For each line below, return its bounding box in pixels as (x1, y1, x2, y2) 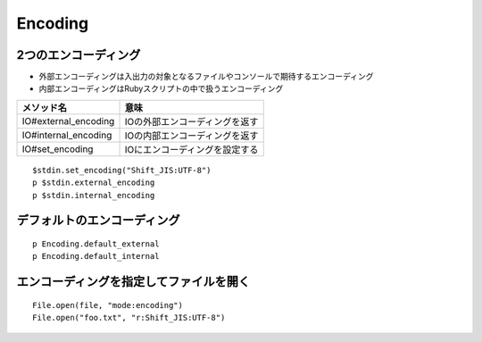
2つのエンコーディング (16, 47, 141, 63)
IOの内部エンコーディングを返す (124, 129, 259, 142)
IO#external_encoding (21, 114, 115, 127)
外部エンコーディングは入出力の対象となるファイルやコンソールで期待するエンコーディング (38, 71, 374, 82)
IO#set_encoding (21, 143, 94, 155)
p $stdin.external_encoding (32, 178, 155, 188)
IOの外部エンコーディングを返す (124, 115, 259, 128)
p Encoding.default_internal (32, 251, 160, 262)
